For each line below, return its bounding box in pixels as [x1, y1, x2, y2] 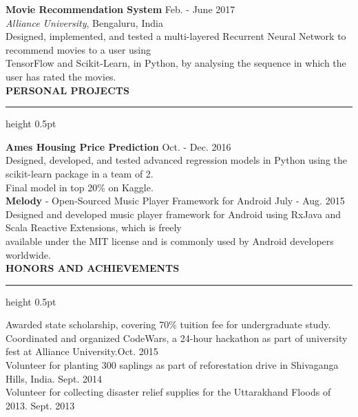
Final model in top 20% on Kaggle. [6, 180, 154, 194]
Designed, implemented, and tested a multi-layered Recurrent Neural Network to [6, 29, 346, 43]
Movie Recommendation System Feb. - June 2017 [6, 2, 235, 16]
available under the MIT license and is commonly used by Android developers [6, 233, 334, 248]
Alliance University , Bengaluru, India [6, 15, 163, 30]
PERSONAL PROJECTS [6, 83, 129, 97]
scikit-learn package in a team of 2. [6, 166, 154, 180]
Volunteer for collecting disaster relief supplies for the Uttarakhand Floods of [6, 385, 331, 399]
